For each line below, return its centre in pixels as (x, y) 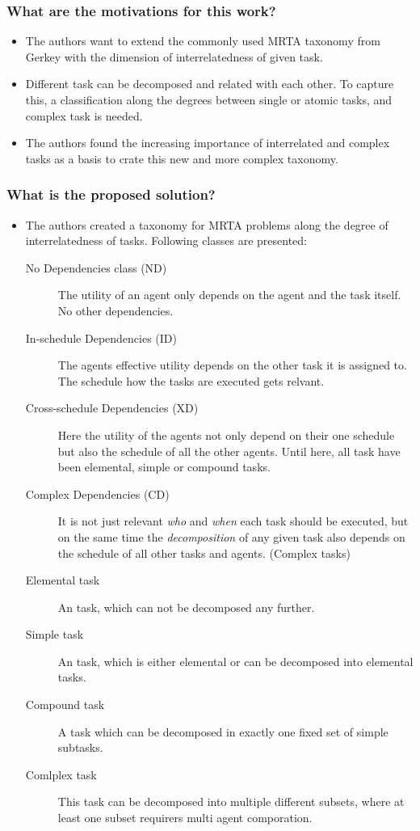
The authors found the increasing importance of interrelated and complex (208, 143)
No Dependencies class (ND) (96, 267)
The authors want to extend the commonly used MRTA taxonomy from (203, 41)
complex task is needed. (84, 115)
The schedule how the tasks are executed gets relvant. (191, 380)
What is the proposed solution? (111, 194)
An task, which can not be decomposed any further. (186, 607)
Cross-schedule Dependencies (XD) (112, 408)
